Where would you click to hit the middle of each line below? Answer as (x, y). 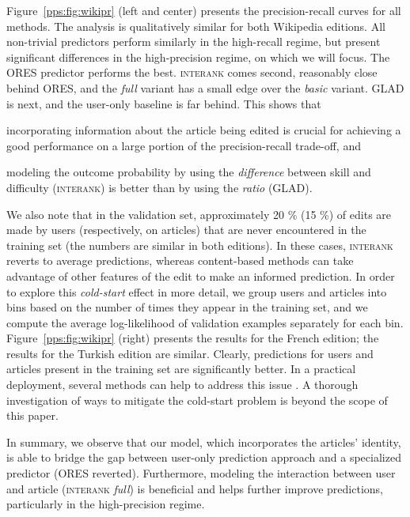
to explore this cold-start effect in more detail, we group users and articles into (197, 291)
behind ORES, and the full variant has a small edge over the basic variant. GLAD (205, 87)
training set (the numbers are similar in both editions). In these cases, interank (200, 245)
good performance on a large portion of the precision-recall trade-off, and (184, 145)
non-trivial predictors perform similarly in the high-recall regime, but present (194, 42)
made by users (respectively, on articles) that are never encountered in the (186, 230)
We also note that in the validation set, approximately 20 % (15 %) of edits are (199, 214)
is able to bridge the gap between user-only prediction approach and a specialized (204, 457)
